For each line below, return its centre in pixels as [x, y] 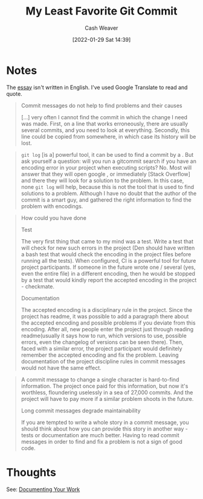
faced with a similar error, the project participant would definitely [101, 348]
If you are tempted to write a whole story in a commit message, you [105, 422]
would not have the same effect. [61, 368]
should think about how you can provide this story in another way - [105, 429]
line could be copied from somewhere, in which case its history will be [108, 136]
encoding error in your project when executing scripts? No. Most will [106, 167]
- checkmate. [38, 286]
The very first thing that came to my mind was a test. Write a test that [107, 241]
